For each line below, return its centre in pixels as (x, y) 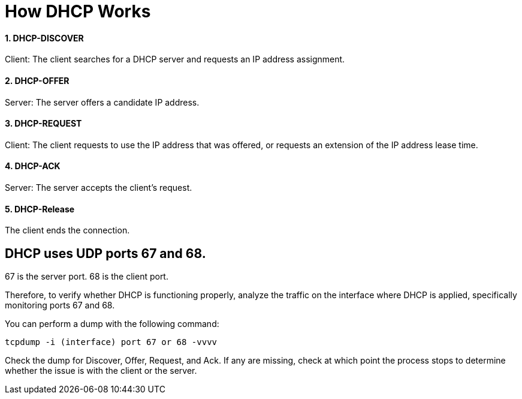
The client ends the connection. (67, 230)
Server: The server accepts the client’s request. (99, 188)
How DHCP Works (78, 11)
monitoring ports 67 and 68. (60, 305)
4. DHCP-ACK (33, 166)
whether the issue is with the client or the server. (101, 371)
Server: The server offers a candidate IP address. (102, 102)
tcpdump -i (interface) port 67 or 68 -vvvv (111, 342)
